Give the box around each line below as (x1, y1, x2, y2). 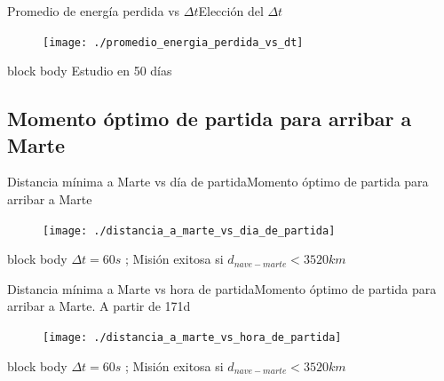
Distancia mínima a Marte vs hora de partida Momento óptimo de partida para (7, 279, 437, 298)
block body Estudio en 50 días (7, 61, 172, 80)
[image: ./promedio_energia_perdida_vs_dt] (43, 36, 304, 49)
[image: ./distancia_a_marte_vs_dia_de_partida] (43, 224, 336, 237)
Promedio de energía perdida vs (7, 2, 180, 20)
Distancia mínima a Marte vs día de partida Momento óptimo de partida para (7, 172, 429, 191)
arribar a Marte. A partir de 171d (7, 297, 191, 315)
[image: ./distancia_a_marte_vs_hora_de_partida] (43, 331, 342, 345)
